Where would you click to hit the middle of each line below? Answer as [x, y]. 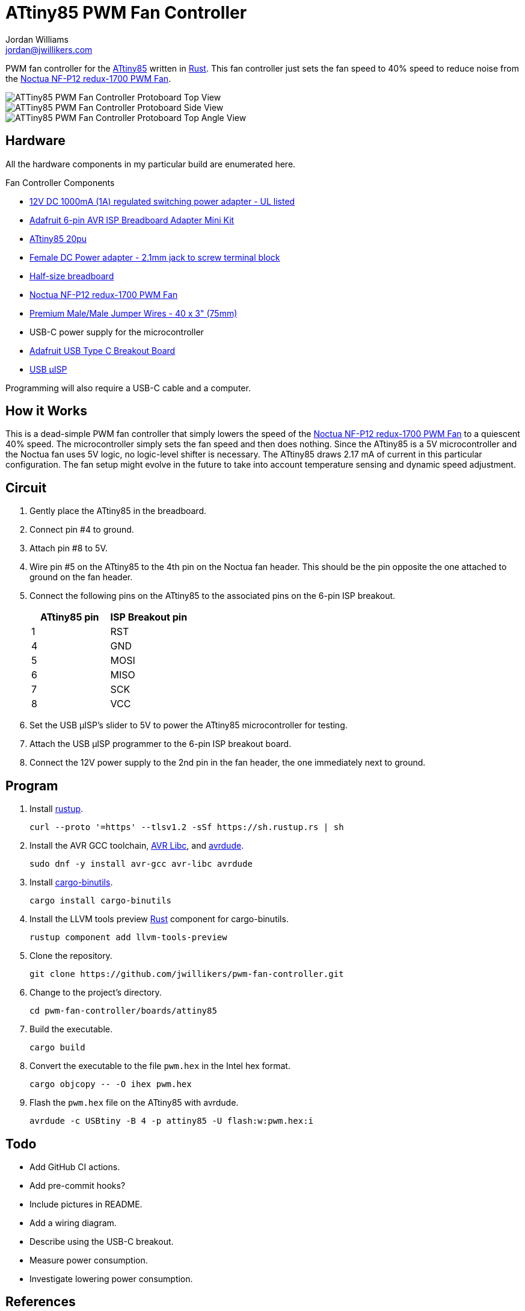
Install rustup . [57, 809]
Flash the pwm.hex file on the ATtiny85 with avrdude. [134, 1103]
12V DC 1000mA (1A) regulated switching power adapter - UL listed [162, 201]
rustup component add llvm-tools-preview [128, 938]
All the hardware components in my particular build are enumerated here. [151, 164]
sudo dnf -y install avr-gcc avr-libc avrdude [141, 864]
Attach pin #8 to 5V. [69, 548]
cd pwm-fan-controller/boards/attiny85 [123, 1011]
